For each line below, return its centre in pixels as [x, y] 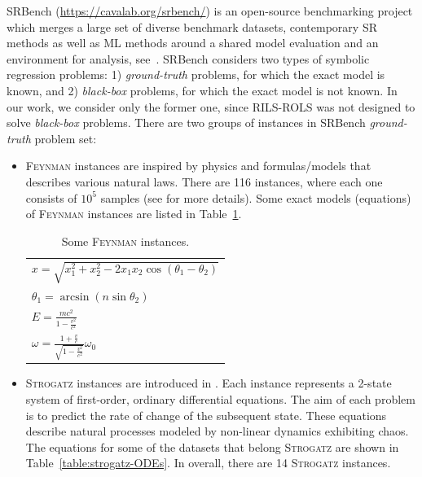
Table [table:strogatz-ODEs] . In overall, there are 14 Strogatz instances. [208, 463]
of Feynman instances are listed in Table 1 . [134, 214]
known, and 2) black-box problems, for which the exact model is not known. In [202, 90]
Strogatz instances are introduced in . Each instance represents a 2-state [209, 383]
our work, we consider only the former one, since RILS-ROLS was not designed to [211, 106]
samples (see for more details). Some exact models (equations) [256, 197]
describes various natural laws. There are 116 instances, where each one [204, 181]
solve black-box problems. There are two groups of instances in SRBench [186, 123]
